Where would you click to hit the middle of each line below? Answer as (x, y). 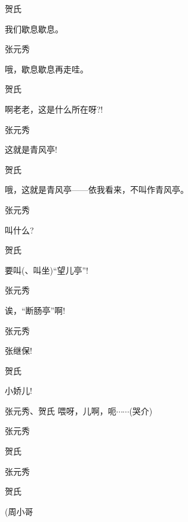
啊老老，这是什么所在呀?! (54, 109)
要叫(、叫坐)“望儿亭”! (47, 270)
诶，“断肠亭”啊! (35, 310)
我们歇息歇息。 (34, 28)
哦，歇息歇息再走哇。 (47, 69)
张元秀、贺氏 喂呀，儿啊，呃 (61, 410)
